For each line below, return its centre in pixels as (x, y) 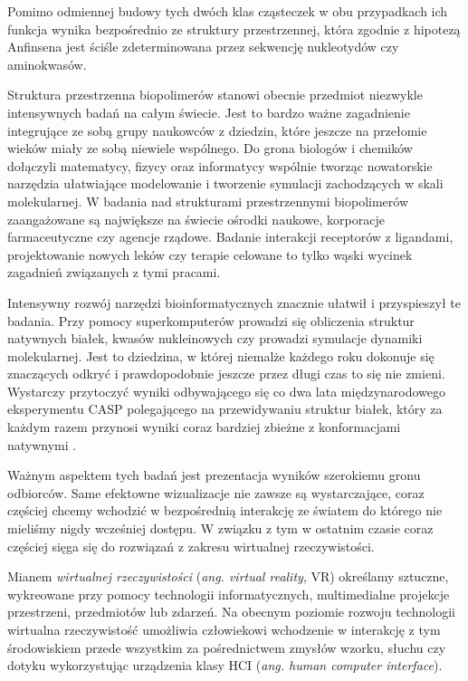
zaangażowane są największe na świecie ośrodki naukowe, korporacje (196, 219)
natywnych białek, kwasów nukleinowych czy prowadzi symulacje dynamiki (215, 338)
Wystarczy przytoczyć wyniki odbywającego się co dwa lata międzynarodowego (227, 391)
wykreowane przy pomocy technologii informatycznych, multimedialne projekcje (229, 594)
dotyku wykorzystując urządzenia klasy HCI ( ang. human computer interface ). (225, 665)
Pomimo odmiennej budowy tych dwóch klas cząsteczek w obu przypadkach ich (228, 11)
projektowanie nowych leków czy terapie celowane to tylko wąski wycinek (210, 254)
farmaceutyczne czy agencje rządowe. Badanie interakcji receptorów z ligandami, (230, 237)
